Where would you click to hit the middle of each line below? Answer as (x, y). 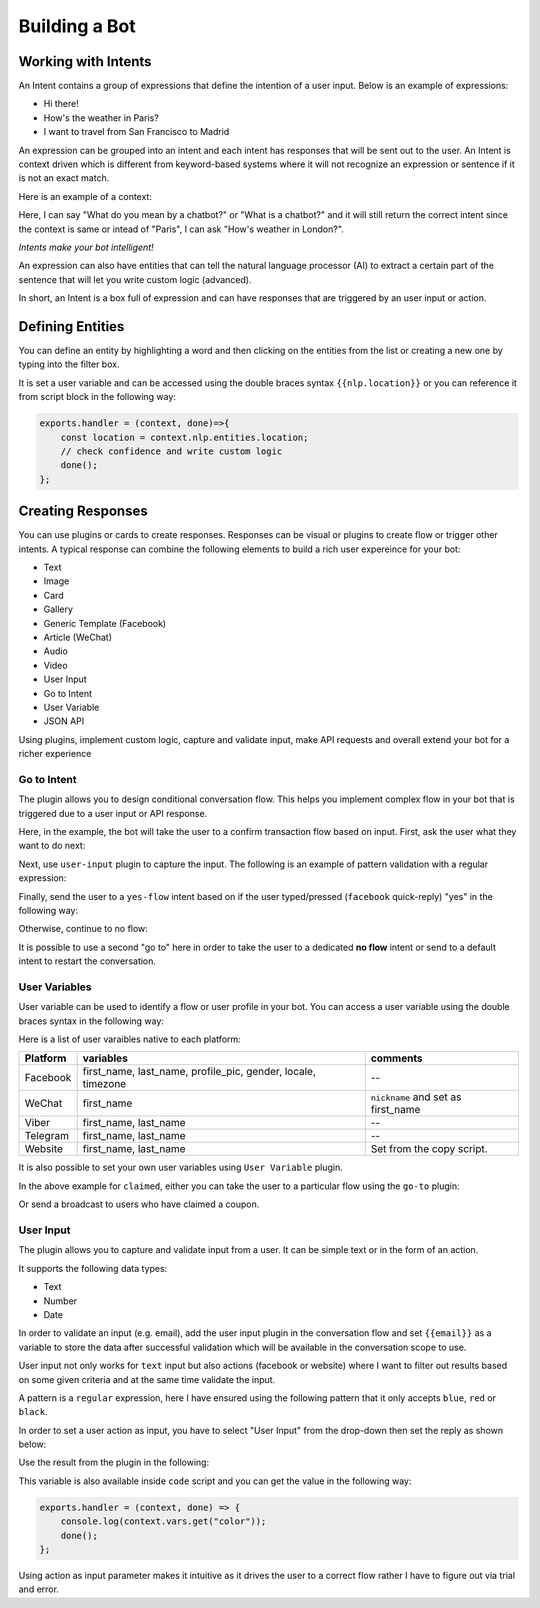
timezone (104, 1084)
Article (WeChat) (78, 637)
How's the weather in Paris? (101, 117)
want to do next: (52, 846)
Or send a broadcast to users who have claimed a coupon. (139, 1204)
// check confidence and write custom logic (171, 451)
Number (60, 1301)
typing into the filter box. (69, 364)
